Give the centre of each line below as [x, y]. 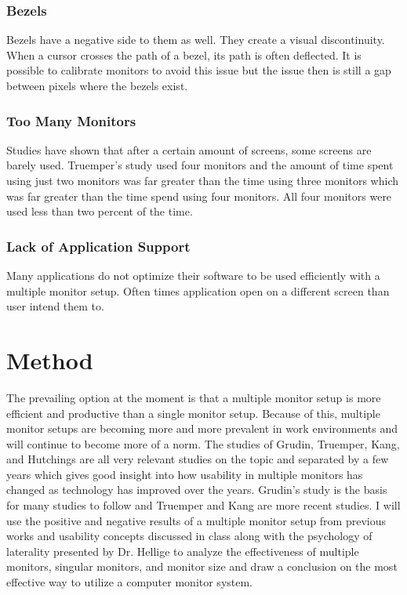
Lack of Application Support [98, 246]
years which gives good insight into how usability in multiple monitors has [185, 474]
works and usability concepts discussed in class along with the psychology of [189, 536]
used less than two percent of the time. [100, 211]
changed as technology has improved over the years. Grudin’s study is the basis [197, 490]
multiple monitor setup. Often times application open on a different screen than [198, 290]
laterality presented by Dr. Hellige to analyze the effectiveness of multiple [183, 551]
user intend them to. [55, 306]
